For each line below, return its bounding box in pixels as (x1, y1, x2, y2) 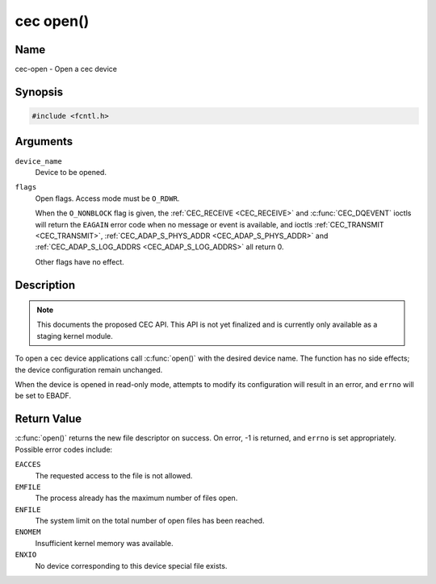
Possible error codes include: (15, 444, 113, 454)
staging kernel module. (36, 331, 113, 340)
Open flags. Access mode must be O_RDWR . (35, 194, 180, 203)
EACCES (15, 460, 41, 469)
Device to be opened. (35, 167, 107, 177)
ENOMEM (15, 528, 41, 536)
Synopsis (15, 85, 64, 98)
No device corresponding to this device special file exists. (35, 561, 228, 570)
